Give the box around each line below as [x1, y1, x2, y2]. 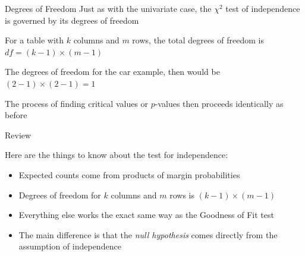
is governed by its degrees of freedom [5, 14, 139, 26]
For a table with [5, 34, 64, 46]
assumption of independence [18, 240, 121, 252]
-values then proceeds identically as [155, 97, 284, 109]
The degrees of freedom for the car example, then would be [5, 65, 220, 78]
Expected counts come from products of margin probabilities [18, 168, 240, 181]
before [5, 109, 27, 121]
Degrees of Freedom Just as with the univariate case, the [5, 2, 212, 14]
